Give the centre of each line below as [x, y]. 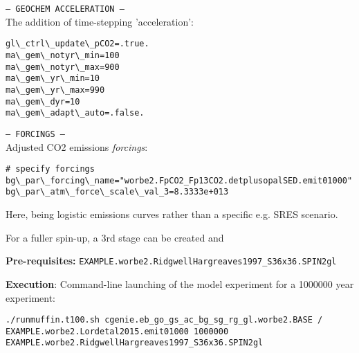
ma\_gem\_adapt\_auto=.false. [75, 113]
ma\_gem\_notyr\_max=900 [63, 67]
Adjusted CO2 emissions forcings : [77, 146]
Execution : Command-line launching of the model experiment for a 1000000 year [180, 283]
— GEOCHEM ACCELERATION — [65, 9]
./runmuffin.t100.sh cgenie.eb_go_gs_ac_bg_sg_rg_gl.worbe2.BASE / [164, 320]
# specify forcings [50, 169]
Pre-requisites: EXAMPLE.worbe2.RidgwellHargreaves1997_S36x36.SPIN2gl [171, 261]
